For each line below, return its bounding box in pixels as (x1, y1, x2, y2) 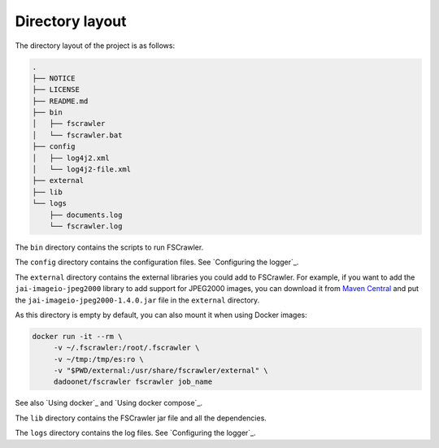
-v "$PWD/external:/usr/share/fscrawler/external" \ (53, 366, 268, 376)
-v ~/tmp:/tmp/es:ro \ (53, 354, 144, 363)
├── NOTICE (32, 73, 76, 83)
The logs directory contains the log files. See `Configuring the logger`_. (15, 428, 256, 438)
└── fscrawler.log (49, 222, 123, 231)
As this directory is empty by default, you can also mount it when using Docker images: (15, 310, 308, 320)
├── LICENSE (32, 85, 80, 94)
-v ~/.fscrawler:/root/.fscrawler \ (53, 343, 200, 353)
